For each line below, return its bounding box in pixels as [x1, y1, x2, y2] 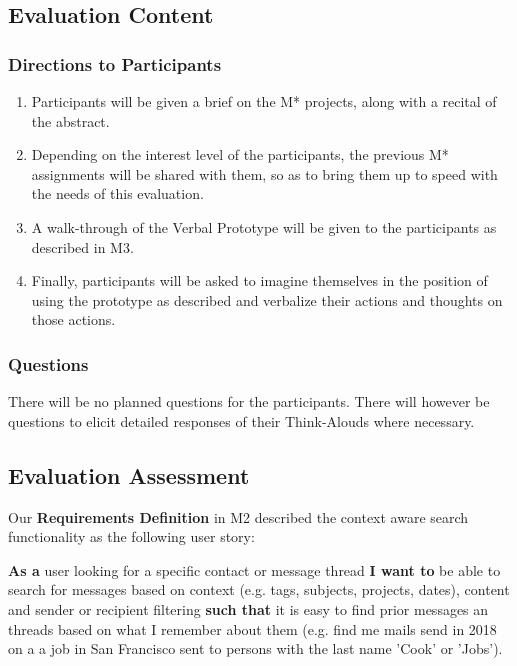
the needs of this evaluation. [31, 183, 204, 204]
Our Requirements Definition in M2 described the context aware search [8, 506, 469, 527]
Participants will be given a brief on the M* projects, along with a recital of [31, 91, 497, 111]
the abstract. [31, 110, 110, 131]
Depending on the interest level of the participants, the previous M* [31, 144, 449, 165]
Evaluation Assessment [8, 459, 250, 490]
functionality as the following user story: [8, 526, 255, 547]
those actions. [31, 309, 116, 330]
